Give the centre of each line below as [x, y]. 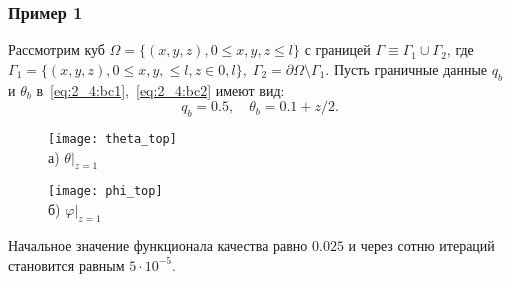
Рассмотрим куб [56, 49]
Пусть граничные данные [410, 68]
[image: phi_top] [105, 191]
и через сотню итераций [421, 244]
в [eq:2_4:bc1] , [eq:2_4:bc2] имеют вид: [160, 89]
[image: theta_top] [112, 139]
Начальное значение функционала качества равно [158, 244]
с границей [337, 49]
